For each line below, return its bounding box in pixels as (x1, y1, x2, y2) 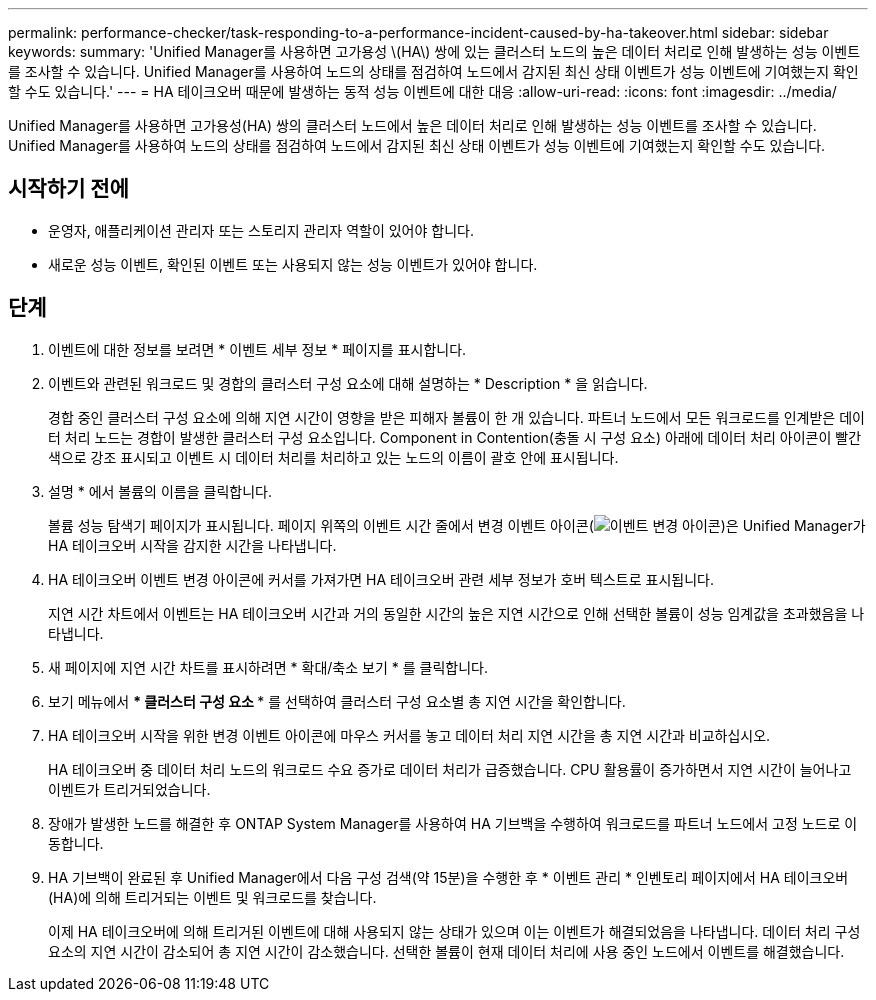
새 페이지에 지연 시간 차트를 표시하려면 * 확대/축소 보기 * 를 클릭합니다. (48, 658, 488, 676)
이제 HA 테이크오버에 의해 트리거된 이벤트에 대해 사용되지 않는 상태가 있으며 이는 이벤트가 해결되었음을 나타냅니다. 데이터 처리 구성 (48, 922, 861, 940)
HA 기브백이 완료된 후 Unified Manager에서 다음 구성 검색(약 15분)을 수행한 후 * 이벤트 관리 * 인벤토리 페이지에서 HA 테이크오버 (48, 868, 849, 886)
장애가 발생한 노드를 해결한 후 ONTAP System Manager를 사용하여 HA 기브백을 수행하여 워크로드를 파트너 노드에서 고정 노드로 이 (48, 814, 858, 832)
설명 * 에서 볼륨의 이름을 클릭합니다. (48, 482, 272, 500)
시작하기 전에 (8, 176, 129, 202)
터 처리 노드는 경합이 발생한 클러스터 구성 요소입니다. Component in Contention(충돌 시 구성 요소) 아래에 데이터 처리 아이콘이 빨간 (48, 428, 862, 446)
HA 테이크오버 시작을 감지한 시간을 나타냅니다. (48, 536, 337, 554)
